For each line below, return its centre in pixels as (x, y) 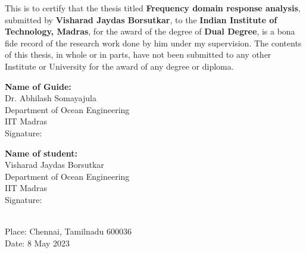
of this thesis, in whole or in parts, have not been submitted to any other (138, 54)
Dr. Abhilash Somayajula (51, 98)
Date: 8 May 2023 (38, 243)
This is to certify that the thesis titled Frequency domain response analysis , (153, 8)
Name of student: (41, 153)
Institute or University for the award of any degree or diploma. (119, 66)
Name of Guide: (38, 86)
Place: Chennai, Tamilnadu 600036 (68, 231)
